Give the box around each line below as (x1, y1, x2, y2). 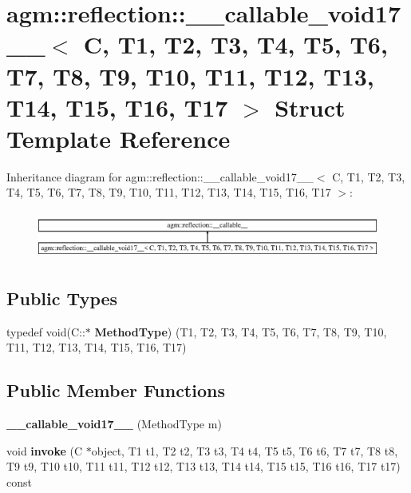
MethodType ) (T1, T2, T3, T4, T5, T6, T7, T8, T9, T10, (94, 323, 387, 340)
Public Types (6, 286, 118, 311)
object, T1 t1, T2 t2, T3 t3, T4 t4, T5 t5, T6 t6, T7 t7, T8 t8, (91, 442, 398, 459)
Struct (275, 90, 346, 123)
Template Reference (6, 121, 231, 154)
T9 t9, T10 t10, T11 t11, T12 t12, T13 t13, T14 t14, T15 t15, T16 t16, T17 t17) (6, 458, 401, 475)
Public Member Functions (6, 378, 225, 403)
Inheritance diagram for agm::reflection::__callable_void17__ (6, 168, 314, 185)
